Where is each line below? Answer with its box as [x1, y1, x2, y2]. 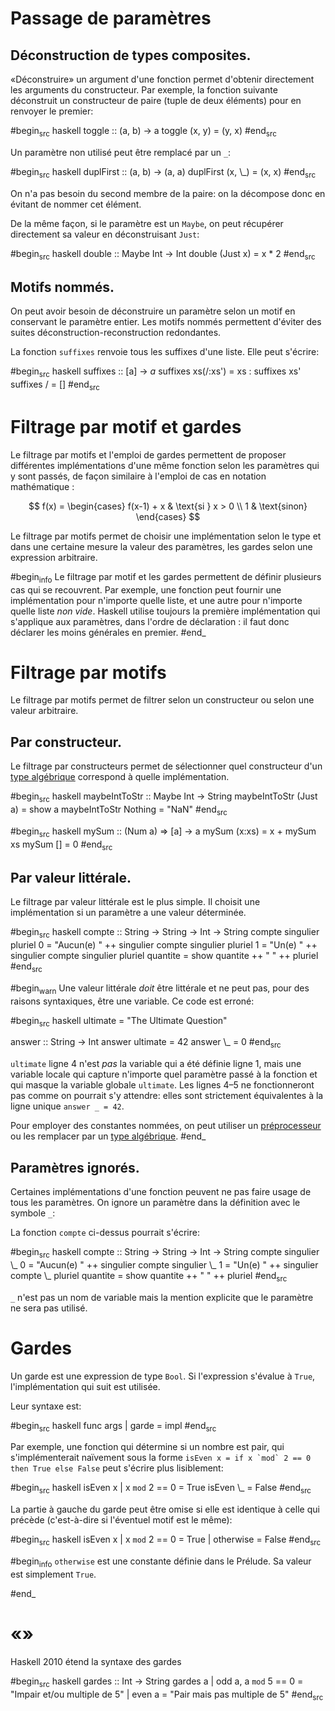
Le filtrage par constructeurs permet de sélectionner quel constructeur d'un [10, 760, 323, 772]
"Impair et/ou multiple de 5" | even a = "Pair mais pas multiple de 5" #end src [10, 1688, 324, 1702]
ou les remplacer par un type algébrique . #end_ [10, 1130, 207, 1142]
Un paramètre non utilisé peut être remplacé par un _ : [10, 146, 232, 158]
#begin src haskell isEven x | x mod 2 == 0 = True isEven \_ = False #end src [10, 1482, 312, 1496]
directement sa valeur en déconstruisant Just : [10, 228, 200, 240]
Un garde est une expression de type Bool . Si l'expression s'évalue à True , [10, 1370, 316, 1382]
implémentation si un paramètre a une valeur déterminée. [10, 907, 247, 919]
